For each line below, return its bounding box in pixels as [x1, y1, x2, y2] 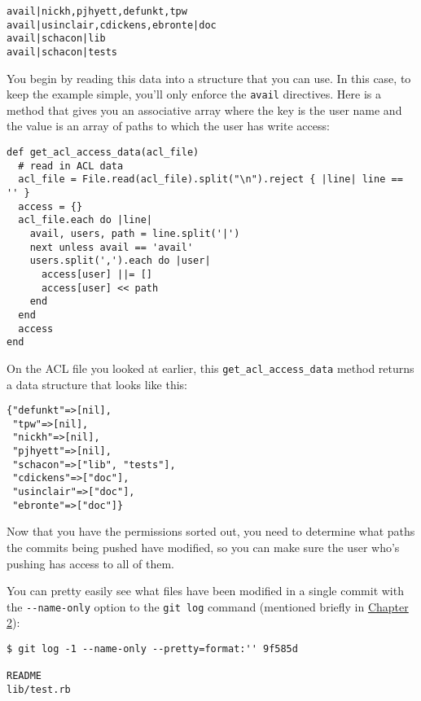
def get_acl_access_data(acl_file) [7, 147, 200, 159]
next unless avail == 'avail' [29, 241, 194, 253]
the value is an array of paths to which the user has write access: [7, 117, 330, 134]
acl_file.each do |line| [18, 214, 152, 226]
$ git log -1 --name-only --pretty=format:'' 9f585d [7, 643, 298, 655]
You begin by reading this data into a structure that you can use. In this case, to [7, 69, 411, 86]
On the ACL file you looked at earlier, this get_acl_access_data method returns [7, 359, 414, 376]
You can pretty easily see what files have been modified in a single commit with [7, 582, 404, 599]
